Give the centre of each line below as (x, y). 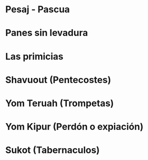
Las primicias (34, 56)
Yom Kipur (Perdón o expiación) (75, 127)
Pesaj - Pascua (38, 9)
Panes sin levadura (47, 33)
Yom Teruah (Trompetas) (60, 103)
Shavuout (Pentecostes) (58, 80)
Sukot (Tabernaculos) (53, 150)
